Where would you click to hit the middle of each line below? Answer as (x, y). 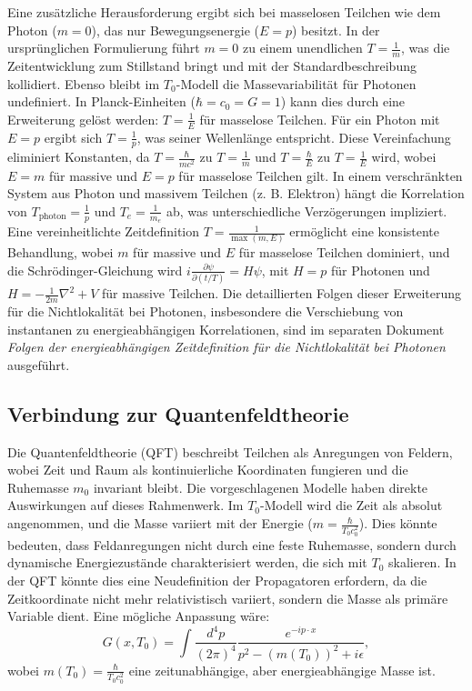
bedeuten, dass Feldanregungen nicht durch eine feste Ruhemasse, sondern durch (232, 544)
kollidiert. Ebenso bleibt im (84, 83)
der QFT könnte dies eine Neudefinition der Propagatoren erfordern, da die (217, 581)
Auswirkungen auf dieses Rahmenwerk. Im (126, 505)
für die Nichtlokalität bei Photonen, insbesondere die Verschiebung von (206, 311)
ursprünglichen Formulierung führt (104, 48)
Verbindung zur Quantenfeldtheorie (178, 413)
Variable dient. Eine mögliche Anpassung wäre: (139, 616)
